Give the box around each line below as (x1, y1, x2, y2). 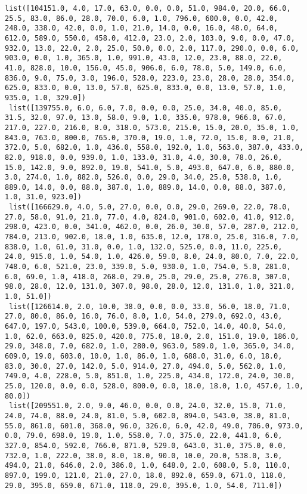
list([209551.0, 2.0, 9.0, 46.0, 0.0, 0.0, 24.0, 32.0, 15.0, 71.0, (9, 402, 287, 410)
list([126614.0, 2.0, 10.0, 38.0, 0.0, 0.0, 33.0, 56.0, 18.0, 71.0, (9, 302, 291, 311)
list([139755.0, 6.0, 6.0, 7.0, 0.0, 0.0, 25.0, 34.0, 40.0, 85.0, (9, 103, 283, 112)
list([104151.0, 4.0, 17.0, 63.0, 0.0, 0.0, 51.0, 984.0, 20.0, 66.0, (5, 4, 291, 13)
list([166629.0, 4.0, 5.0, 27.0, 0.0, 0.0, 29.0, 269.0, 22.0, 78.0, (9, 203, 291, 212)
